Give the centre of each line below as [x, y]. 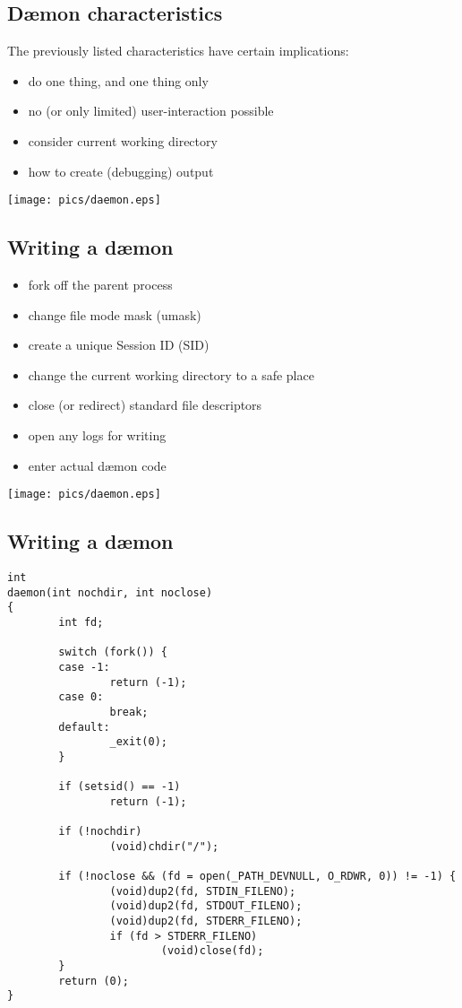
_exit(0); [138, 742]
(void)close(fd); [212, 951]
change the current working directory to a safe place [171, 374]
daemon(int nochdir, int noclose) [110, 592]
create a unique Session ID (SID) [119, 345]
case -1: [84, 667]
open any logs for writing [97, 435]
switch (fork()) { [113, 652]
